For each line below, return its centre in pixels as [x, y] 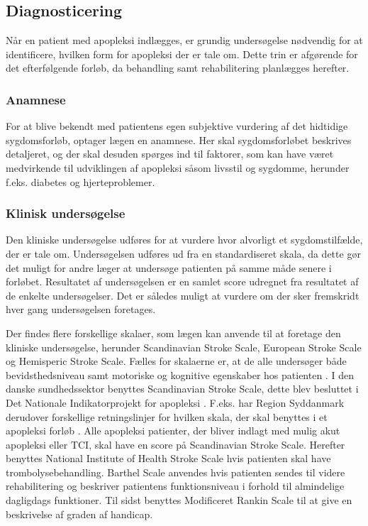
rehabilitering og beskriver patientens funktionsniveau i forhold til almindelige [175, 486]
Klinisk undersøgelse [66, 213]
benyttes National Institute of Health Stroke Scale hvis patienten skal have [168, 458]
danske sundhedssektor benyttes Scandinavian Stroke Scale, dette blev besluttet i [182, 389]
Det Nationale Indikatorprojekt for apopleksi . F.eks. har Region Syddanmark [175, 402]
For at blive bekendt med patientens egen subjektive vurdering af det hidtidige [177, 126]
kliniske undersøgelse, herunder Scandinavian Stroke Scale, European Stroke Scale [184, 347]
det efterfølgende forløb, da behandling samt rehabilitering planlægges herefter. [178, 68]
